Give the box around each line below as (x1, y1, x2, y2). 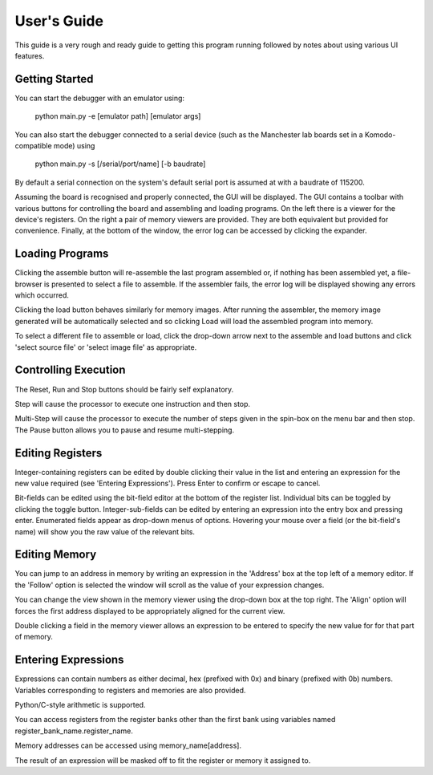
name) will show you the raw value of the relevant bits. (14, 526, 196, 537)
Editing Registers (14, 446, 103, 460)
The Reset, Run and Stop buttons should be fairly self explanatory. (14, 384, 234, 394)
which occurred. (14, 290, 70, 300)
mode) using (53, 141, 95, 151)
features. (14, 51, 45, 60)
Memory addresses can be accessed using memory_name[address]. (14, 741, 242, 750)
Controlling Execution (14, 363, 126, 377)
